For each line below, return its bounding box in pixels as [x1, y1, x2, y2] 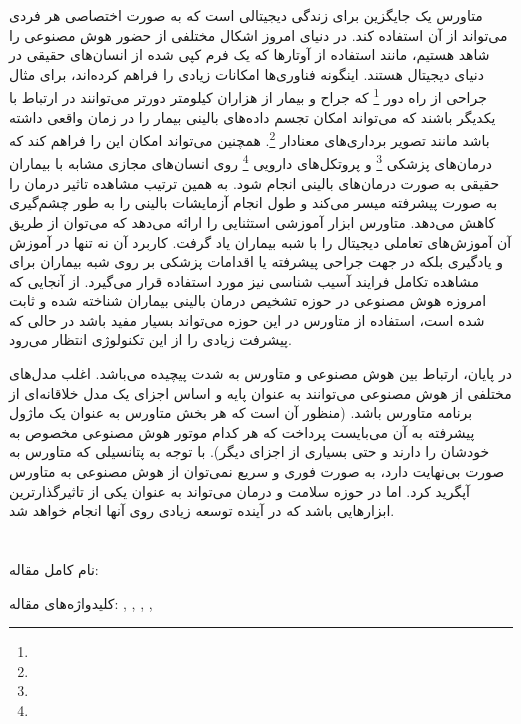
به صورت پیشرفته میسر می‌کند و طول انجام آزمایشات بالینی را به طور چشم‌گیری [9, 192, 498, 213]
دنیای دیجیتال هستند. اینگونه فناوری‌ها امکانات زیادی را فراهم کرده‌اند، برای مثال [9, 63, 484, 84]
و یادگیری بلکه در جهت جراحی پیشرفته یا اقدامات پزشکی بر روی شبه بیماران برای [9, 251, 504, 272]
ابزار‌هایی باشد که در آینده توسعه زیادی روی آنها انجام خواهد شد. [9, 500, 395, 521]
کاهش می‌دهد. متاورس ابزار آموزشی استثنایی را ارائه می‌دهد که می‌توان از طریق [9, 211, 496, 232]
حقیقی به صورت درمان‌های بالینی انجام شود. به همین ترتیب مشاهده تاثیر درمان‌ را [9, 172, 500, 193]
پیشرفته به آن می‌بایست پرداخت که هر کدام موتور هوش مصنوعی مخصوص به [9, 421, 475, 442]
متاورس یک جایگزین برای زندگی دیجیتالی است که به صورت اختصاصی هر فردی [9, 5, 483, 25]
